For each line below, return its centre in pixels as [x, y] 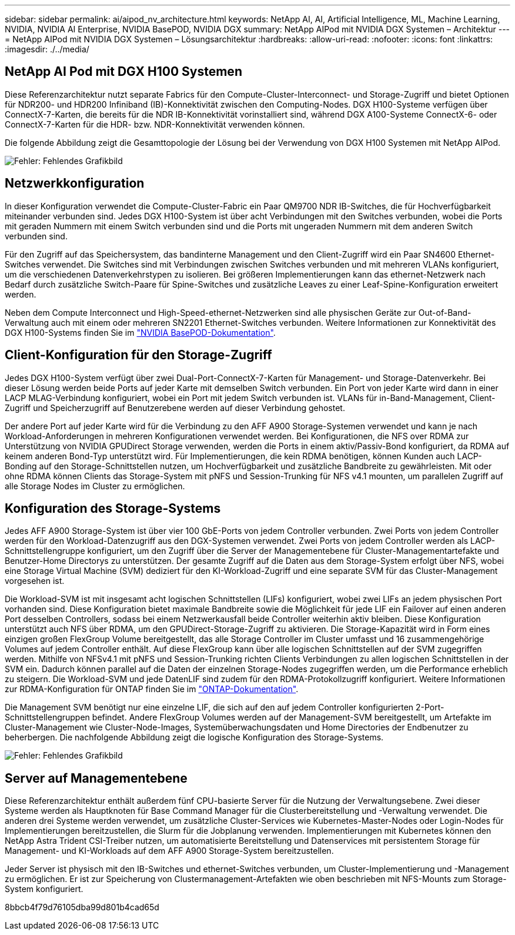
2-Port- [430, 707]
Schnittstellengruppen [47, 717]
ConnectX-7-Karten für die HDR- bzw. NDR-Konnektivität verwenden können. [155, 124]
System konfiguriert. [44, 889]
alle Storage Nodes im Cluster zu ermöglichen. [95, 486]
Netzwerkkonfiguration [75, 183]
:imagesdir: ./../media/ [47, 49]
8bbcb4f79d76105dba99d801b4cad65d [82, 907]
